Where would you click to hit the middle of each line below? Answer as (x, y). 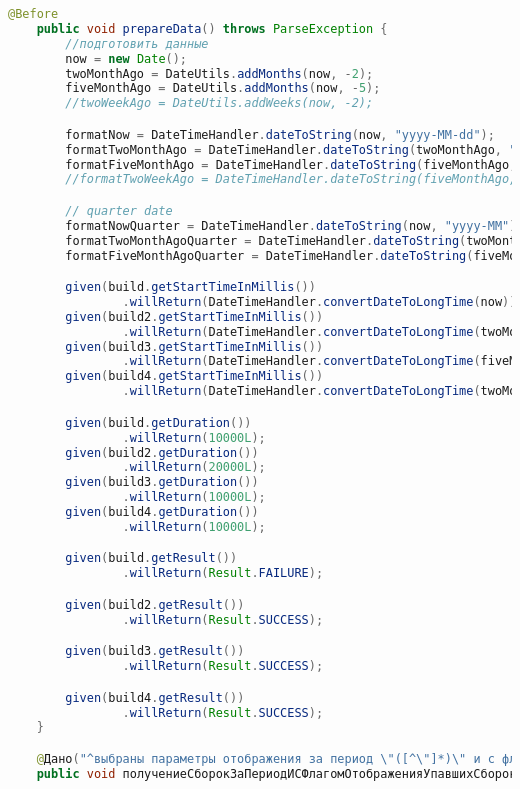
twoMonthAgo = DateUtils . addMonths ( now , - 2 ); (219, 73)
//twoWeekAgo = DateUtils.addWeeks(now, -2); (219, 103)
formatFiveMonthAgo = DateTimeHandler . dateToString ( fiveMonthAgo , (291, 164)
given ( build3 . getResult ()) (155, 651)
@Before (33, 14)
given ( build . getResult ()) (151, 558)
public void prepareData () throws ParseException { (212, 28)
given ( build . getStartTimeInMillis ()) (190, 287)
